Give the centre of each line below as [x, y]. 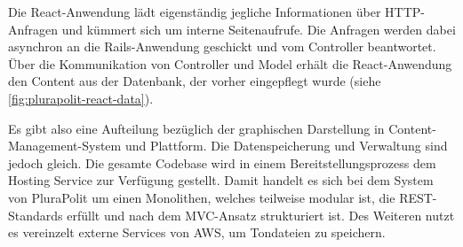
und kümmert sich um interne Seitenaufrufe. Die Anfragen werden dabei [259, 29]
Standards [36, 215]
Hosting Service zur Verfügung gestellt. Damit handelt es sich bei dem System [221, 180]
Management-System [65, 146]
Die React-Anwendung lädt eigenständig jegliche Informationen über [195, 12]
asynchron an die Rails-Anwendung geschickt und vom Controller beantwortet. [222, 46]
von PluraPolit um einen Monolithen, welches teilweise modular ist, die [202, 197]
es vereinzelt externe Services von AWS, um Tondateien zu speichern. [197, 232]
